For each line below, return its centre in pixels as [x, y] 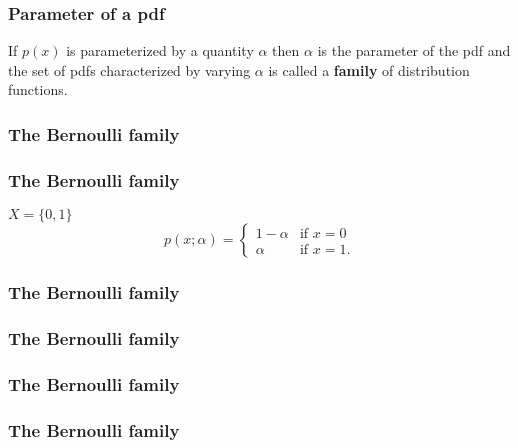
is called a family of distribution [369, 69]
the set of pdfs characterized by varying [129, 69]
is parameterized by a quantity [160, 50]
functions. [38, 89]
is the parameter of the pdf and [414, 50]
